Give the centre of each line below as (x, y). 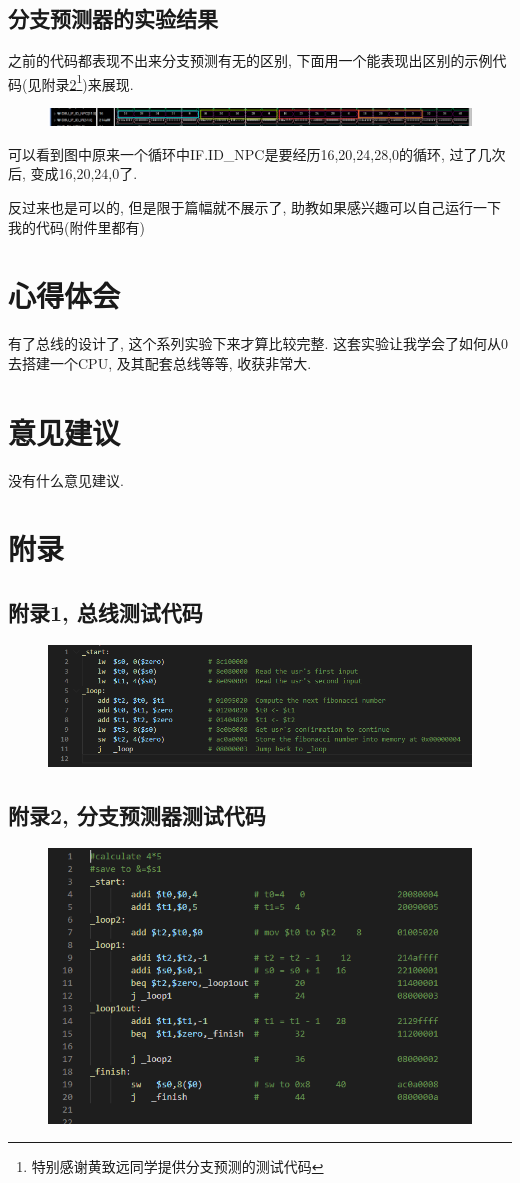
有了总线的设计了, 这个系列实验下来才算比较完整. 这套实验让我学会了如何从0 (258, 343)
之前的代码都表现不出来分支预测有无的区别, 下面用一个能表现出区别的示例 (250, 60)
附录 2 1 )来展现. (87, 82)
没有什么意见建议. (66, 479)
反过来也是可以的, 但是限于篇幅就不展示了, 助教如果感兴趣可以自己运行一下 (255, 207)
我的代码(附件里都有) (76, 226)
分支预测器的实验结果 (113, 18)
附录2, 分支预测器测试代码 (137, 815)
